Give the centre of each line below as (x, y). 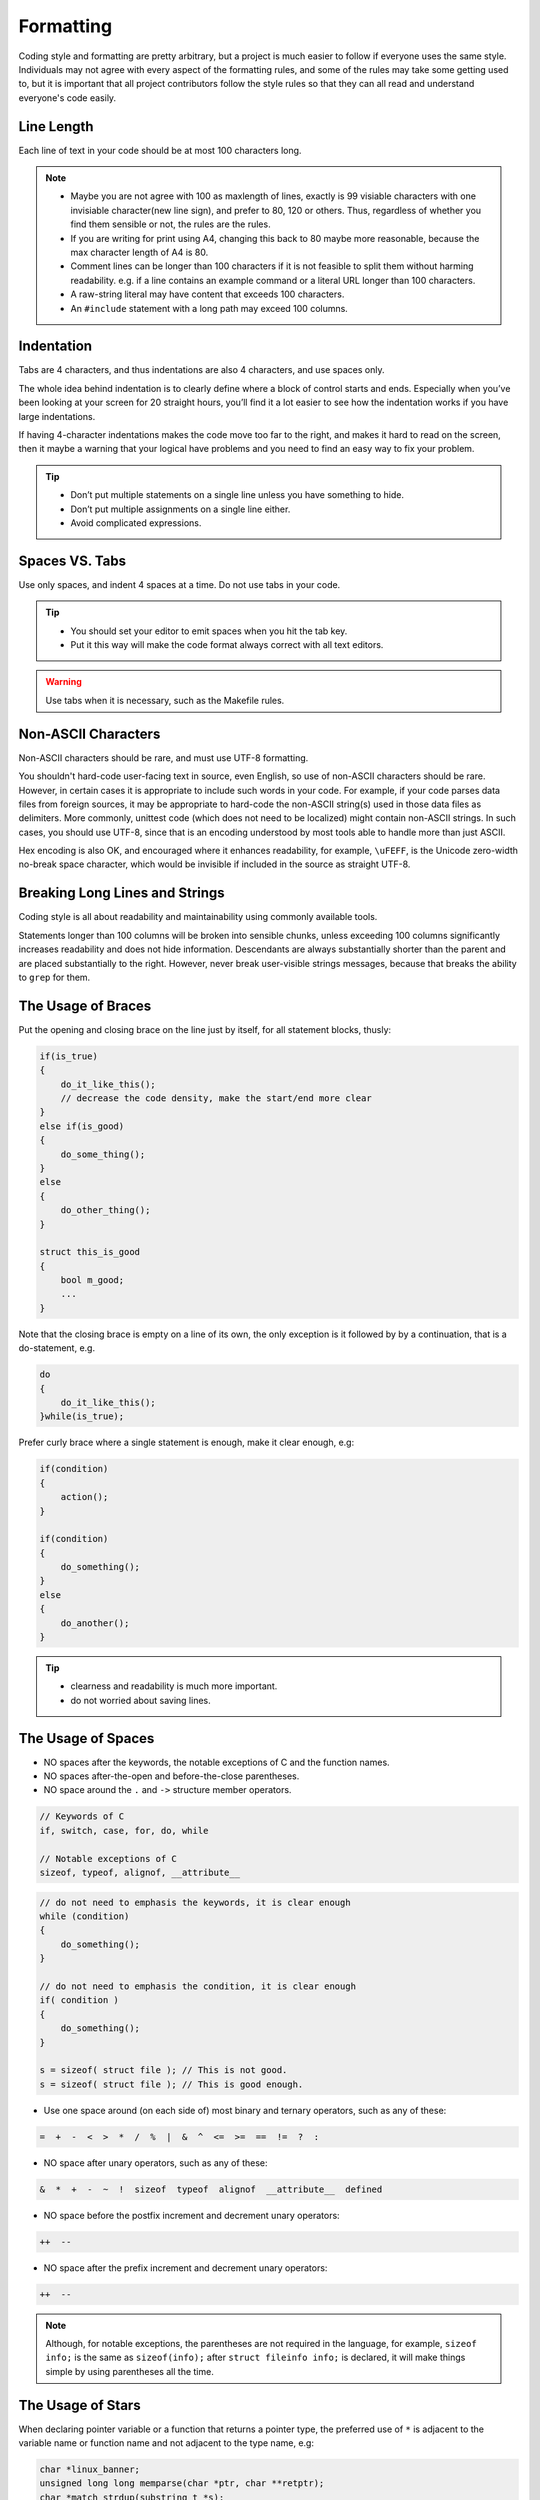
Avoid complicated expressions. (136, 522)
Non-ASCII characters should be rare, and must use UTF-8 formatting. (163, 757)
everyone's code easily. (67, 97)
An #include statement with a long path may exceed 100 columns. (209, 308)
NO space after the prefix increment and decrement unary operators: (185, 2267)
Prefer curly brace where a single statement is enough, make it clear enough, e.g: (186, 1442)
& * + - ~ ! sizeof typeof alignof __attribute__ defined (211, 2189)
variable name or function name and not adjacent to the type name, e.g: (166, 2443)
